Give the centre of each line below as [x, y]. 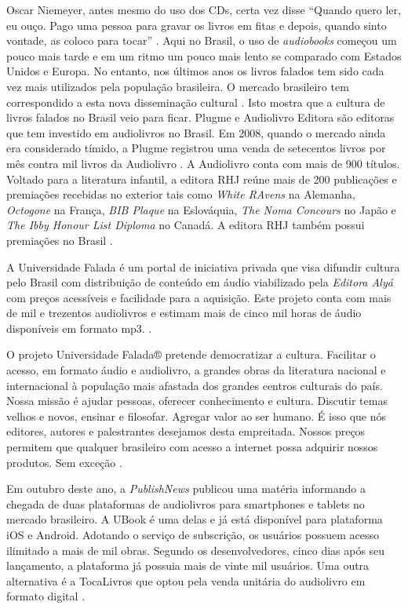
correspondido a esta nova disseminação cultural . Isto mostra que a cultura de [196, 102]
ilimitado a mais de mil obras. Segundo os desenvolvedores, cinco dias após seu [196, 550]
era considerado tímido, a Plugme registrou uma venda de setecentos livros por [196, 148]
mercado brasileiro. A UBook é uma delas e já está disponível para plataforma [195, 519]
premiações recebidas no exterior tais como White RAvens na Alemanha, [181, 194]
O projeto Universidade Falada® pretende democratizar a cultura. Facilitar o [191, 354]
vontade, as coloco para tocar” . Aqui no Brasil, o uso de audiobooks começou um [202, 40]
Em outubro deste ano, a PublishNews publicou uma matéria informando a [186, 489]
